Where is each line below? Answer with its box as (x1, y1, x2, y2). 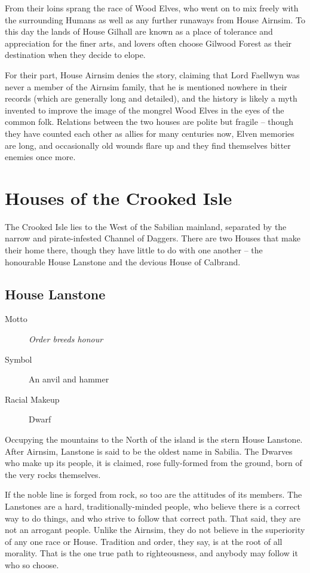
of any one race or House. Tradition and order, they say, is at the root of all (5, 535, 283, 547)
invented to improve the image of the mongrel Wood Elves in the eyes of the (5, 103, 284, 116)
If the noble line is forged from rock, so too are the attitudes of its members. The (5, 488, 302, 501)
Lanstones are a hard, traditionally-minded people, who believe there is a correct (5, 500, 300, 512)
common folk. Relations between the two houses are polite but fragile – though (5, 115, 294, 128)
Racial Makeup (5, 393, 60, 405)
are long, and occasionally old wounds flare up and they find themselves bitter (5, 139, 291, 151)
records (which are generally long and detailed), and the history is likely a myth (5, 92, 297, 105)
